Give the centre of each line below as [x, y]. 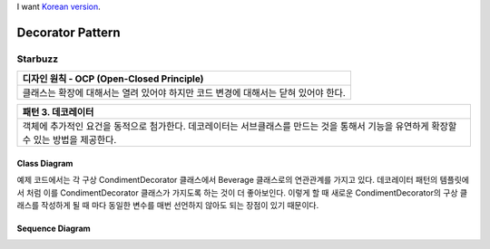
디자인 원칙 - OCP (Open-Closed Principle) [113, 79]
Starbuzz [38, 59]
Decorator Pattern [69, 32]
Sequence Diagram [54, 228]
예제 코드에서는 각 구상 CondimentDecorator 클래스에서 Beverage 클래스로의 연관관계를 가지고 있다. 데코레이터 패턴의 [227, 180]
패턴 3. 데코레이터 [58, 112]
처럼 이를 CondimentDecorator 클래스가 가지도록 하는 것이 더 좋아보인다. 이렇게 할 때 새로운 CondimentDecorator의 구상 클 [246, 192]
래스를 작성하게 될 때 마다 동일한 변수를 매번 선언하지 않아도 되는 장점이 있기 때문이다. [168, 205]
